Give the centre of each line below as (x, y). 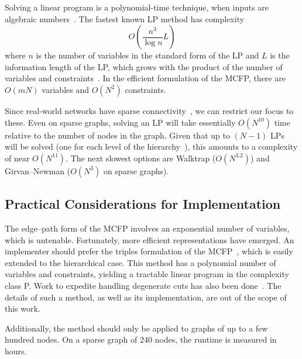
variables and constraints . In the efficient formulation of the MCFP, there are (145, 78)
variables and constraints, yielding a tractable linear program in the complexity (147, 274)
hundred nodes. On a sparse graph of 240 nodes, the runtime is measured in (141, 339)
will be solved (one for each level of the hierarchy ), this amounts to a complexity (151, 146)
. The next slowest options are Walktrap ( (141, 158)
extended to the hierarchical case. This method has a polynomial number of (140, 262)
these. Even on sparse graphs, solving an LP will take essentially (120, 122)
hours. (16, 351)
